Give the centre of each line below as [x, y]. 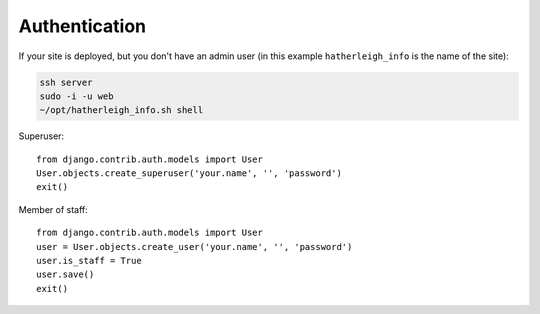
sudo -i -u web [76, 96]
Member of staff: [53, 209]
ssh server [66, 82]
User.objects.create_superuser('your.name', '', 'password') [189, 173]
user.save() [65, 274]
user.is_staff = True [89, 261]
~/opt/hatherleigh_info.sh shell [121, 110]
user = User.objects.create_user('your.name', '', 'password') [194, 246]
